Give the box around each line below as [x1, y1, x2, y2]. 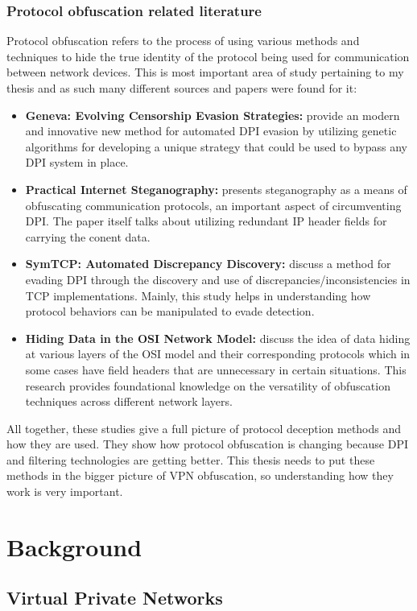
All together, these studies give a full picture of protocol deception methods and [6, 419, 402, 436]
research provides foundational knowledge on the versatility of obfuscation [25, 377, 390, 394]
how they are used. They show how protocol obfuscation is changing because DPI [6, 436, 408, 452]
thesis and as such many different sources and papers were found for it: [6, 80, 357, 96]
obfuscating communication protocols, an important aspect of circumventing [25, 196, 402, 213]
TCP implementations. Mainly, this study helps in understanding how [25, 287, 371, 303]
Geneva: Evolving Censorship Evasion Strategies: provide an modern [25, 106, 400, 123]
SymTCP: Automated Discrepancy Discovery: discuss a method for [25, 255, 391, 272]
